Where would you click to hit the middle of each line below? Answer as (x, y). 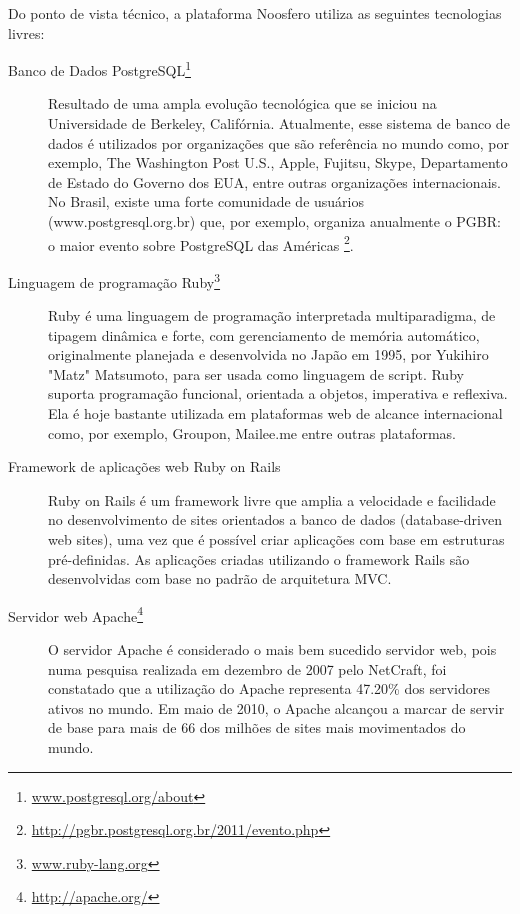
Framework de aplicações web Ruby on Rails (144, 466)
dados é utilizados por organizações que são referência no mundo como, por (278, 142)
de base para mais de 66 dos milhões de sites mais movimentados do (257, 727)
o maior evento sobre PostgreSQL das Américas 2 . (201, 243)
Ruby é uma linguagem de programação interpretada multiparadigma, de (272, 315)
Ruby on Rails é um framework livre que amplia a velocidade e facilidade (272, 499)
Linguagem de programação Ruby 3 (114, 280)
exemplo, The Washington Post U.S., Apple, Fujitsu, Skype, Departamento (278, 162)
